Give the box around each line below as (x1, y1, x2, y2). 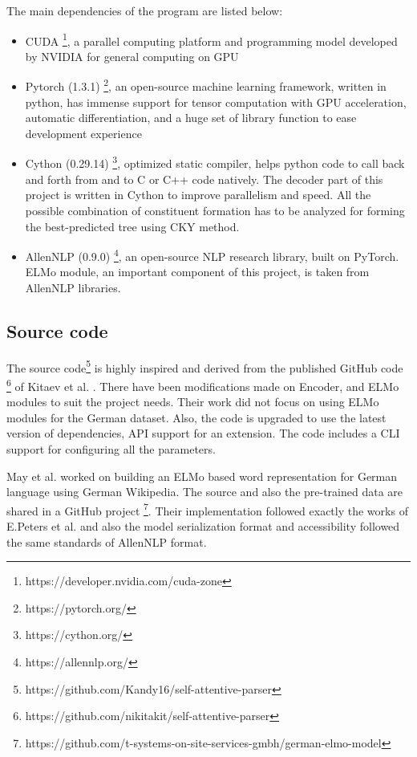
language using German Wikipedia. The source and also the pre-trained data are (6, 483, 403, 500)
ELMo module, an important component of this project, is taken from (25, 263, 370, 280)
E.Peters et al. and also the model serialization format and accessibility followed (6, 518, 400, 535)
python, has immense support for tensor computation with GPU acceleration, (25, 93, 407, 110)
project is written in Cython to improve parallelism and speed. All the (25, 186, 371, 203)
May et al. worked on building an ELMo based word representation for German (6, 467, 398, 484)
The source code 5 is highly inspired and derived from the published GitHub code (6, 356, 403, 376)
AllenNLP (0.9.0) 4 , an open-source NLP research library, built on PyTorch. (25, 246, 399, 264)
